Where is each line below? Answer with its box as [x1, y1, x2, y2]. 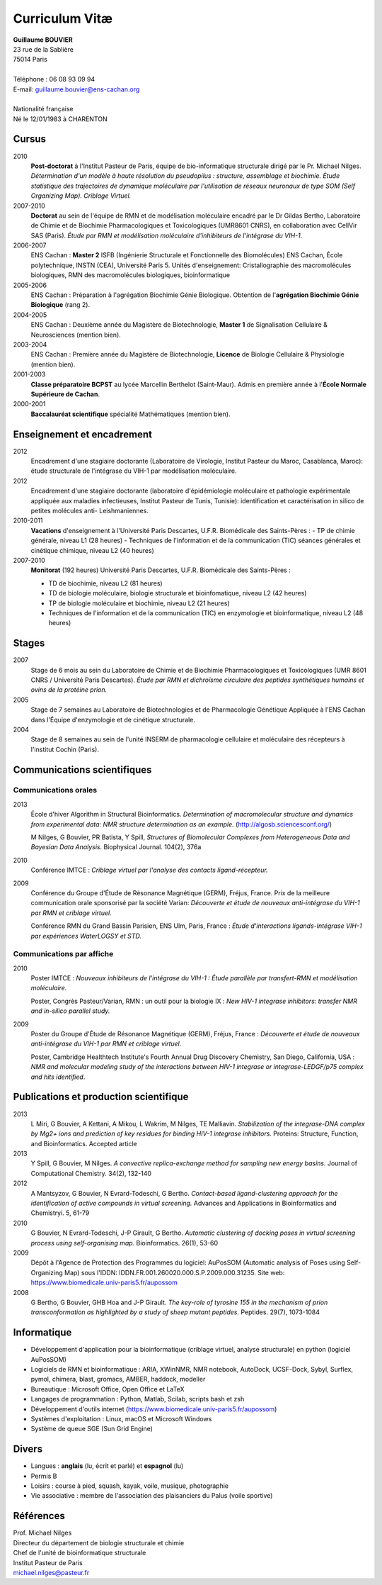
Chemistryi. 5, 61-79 [30, 1209, 90, 1217]
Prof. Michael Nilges [13, 1528, 72, 1538]
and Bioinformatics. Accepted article [30, 1139, 137, 1148]
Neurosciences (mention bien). [30, 330, 122, 339]
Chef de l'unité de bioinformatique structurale [13, 1549, 146, 1557]
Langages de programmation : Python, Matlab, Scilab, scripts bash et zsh [30, 1395, 245, 1404]
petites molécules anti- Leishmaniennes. [30, 506, 149, 515]
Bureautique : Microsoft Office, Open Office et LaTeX [30, 1384, 185, 1393]
